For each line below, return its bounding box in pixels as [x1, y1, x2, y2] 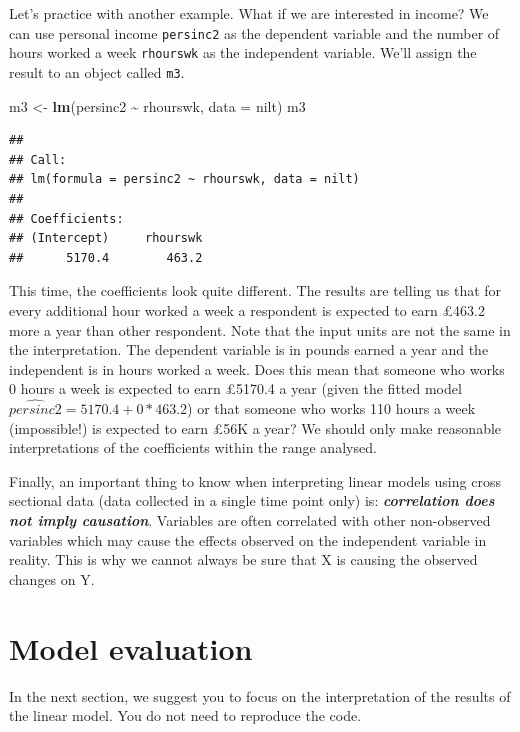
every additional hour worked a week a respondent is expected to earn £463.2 [9, 299, 485, 320]
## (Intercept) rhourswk [9, 231, 203, 246]
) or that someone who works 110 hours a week [187, 398, 476, 419]
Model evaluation [9, 627, 253, 668]
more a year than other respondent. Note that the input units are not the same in [9, 319, 511, 340]
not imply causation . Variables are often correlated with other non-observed [9, 510, 491, 531]
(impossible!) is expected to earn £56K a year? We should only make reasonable [9, 417, 502, 438]
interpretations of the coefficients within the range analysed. [9, 437, 377, 458]
